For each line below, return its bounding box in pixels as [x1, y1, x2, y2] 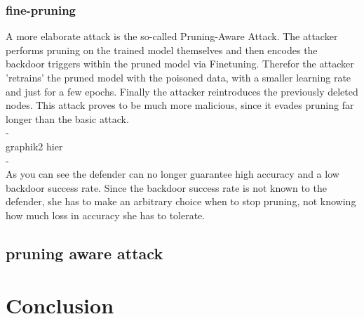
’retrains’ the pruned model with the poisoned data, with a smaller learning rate [6, 70, 351, 84]
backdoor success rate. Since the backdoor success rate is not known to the [6, 180, 327, 195]
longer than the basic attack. [6, 111, 129, 126]
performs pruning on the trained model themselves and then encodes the [6, 42, 318, 57]
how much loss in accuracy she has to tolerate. [6, 207, 205, 222]
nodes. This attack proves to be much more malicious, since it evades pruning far [6, 98, 354, 112]
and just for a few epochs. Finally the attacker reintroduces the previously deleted [6, 84, 358, 98]
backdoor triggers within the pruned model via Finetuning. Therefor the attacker [6, 56, 354, 71]
